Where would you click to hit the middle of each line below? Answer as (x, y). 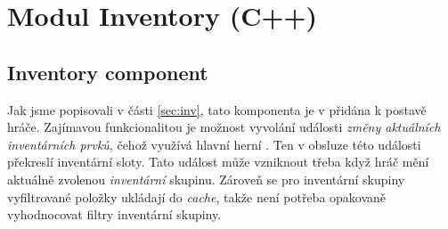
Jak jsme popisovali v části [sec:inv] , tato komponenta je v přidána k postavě (217, 109)
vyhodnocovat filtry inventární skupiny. (114, 214)
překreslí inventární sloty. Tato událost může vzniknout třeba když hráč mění (218, 162)
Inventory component (108, 72)
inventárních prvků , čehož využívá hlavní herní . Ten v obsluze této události (214, 144)
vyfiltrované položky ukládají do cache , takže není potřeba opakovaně (197, 196)
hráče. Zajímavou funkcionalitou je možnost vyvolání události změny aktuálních (224, 127)
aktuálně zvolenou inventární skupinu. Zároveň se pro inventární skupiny (206, 179)
